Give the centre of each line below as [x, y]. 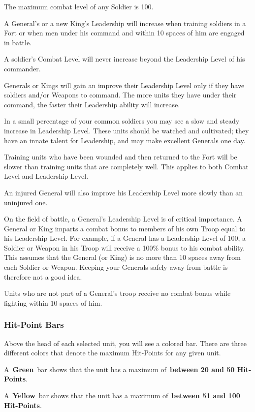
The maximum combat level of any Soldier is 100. [79, 6]
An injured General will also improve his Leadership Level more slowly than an [124, 192]
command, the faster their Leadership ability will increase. [92, 104]
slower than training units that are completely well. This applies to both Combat [126, 166]
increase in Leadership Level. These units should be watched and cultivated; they [127, 130]
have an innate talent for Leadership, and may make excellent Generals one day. [125, 140]
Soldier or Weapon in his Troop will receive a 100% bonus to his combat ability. [125, 247]
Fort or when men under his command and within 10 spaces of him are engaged [124, 33]
